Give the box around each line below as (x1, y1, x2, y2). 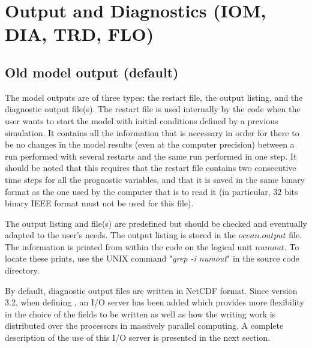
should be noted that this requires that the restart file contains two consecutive (5, 161, 296, 174)
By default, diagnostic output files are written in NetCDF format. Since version (5, 284, 298, 296)
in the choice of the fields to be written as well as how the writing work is (5, 307, 276, 320)
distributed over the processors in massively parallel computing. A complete (5, 319, 284, 332)
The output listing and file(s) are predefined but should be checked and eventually (5, 217, 307, 229)
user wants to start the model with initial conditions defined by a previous (5, 114, 278, 127)
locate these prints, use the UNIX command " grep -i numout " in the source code (5, 252, 299, 265)
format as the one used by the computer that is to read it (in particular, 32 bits (5, 185, 298, 197)
